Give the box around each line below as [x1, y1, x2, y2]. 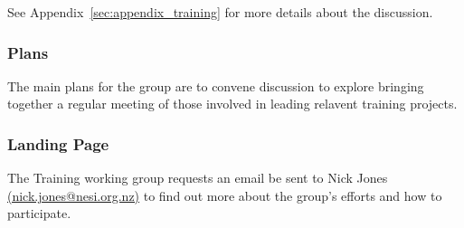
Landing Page [7, 132, 109, 155]
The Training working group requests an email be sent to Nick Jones [7, 168, 388, 187]
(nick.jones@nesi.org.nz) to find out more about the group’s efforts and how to [7, 185, 442, 204]
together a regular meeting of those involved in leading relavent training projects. [7, 94, 458, 113]
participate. [7, 204, 71, 223]
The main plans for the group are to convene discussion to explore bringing [7, 76, 424, 95]
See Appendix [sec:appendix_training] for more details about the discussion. [7, 3, 433, 21]
